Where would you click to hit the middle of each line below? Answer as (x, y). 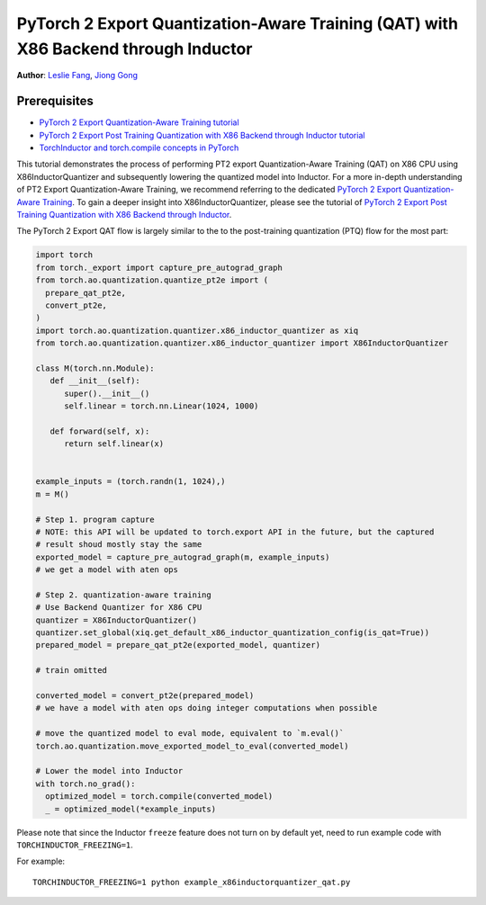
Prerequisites (55, 101)
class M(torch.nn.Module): (95, 368)
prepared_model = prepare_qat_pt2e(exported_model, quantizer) (178, 645)
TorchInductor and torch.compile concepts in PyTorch (139, 148)
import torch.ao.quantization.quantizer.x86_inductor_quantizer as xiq (197, 330)
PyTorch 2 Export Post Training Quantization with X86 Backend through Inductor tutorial (202, 135)
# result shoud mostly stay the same (119, 545)
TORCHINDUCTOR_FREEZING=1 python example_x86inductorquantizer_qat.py (192, 882)
